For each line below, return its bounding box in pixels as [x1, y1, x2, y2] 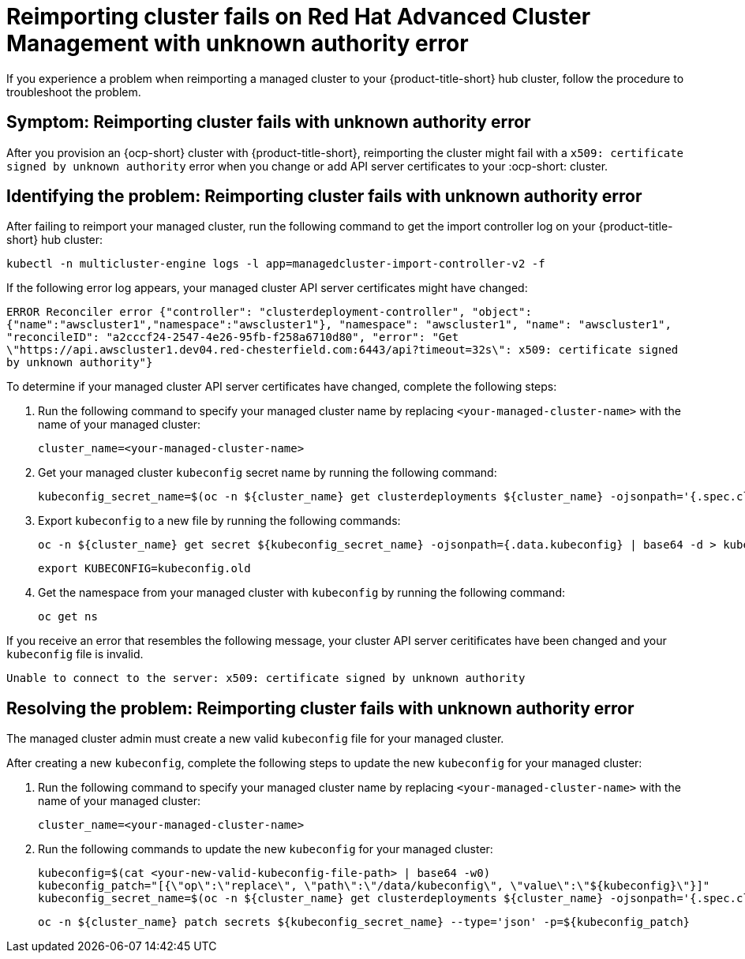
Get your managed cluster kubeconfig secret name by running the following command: [38, 466, 497, 480]
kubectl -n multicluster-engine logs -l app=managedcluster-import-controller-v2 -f [6, 257, 545, 271]
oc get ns [38, 610, 98, 624]
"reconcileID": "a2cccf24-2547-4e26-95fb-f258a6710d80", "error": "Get [6, 331, 459, 344]
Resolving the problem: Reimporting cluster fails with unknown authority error [6, 698, 635, 718]
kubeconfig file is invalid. [6, 647, 144, 661]
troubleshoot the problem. [6, 84, 141, 99]
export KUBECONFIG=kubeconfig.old [38, 562, 251, 575]
